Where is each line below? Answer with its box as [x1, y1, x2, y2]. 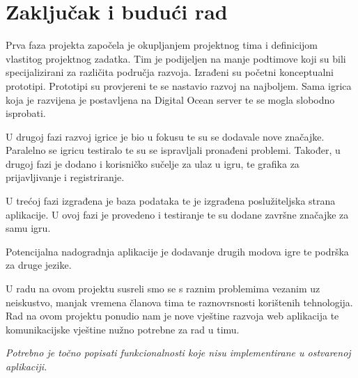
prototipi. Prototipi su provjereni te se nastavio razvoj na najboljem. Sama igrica [6, 78, 352, 93]
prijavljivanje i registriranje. [6, 170, 125, 184]
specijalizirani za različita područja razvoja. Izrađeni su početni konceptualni [6, 65, 334, 79]
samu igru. [6, 221, 51, 235]
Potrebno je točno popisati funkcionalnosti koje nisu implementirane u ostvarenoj [6, 345, 351, 360]
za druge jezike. [6, 258, 72, 272]
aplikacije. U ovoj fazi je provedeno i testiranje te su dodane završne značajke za [6, 207, 349, 221]
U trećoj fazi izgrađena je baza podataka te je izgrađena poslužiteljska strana [6, 194, 336, 208]
